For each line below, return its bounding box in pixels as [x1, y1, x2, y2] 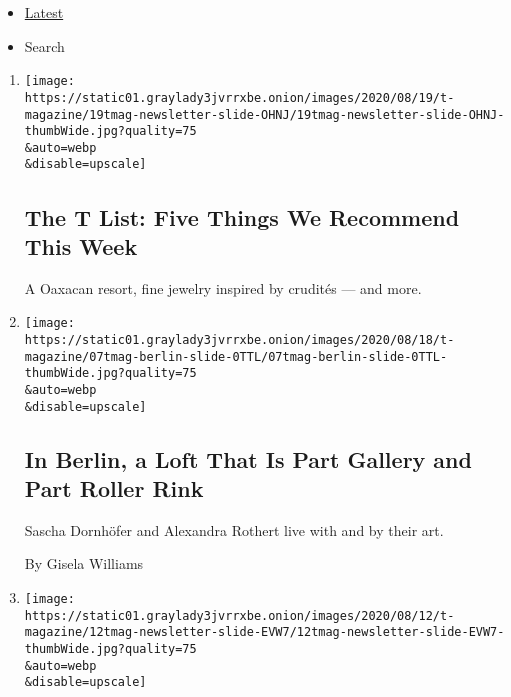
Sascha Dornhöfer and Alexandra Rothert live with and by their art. [24, 519, 444, 540]
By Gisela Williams [24, 553, 144, 574]
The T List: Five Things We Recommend [24, 201, 460, 232]
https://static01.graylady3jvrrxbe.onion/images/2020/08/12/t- [24, 608, 455, 623]
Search [24, 35, 65, 56]
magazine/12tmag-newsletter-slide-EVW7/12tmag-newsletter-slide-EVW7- [24, 625, 505, 640]
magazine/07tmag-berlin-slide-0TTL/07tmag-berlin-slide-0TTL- [24, 349, 448, 364]
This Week [24, 230, 138, 261]
